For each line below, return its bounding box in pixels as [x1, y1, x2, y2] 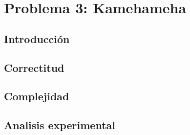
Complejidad [4, 89, 69, 104]
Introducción [4, 31, 70, 46]
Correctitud [4, 60, 64, 75]
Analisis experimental [4, 117, 115, 133]
